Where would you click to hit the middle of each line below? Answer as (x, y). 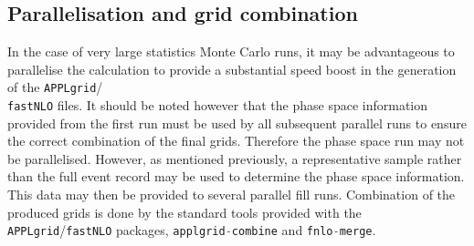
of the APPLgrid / (55, 87)
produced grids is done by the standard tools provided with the (184, 212)
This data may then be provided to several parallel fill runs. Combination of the (232, 195)
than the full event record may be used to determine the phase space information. (236, 176)
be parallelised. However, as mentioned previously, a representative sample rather (235, 158)
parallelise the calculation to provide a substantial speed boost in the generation (232, 69)
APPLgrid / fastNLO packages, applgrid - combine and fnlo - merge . (192, 230)
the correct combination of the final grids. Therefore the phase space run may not (236, 141)
